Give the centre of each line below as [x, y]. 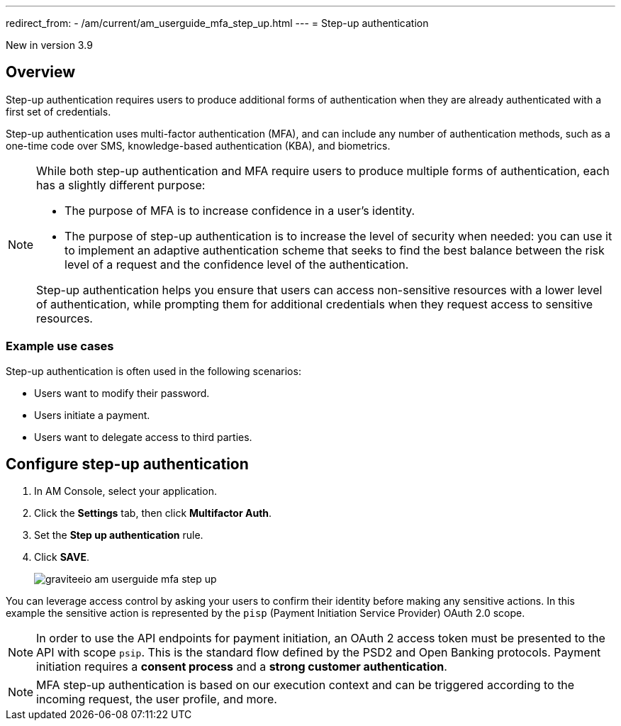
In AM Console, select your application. [125, 491]
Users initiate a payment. [92, 415]
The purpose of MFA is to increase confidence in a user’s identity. [240, 210]
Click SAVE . [62, 557]
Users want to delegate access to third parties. [143, 437]
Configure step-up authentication [127, 464]
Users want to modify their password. [122, 393]
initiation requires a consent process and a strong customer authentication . [242, 667]
